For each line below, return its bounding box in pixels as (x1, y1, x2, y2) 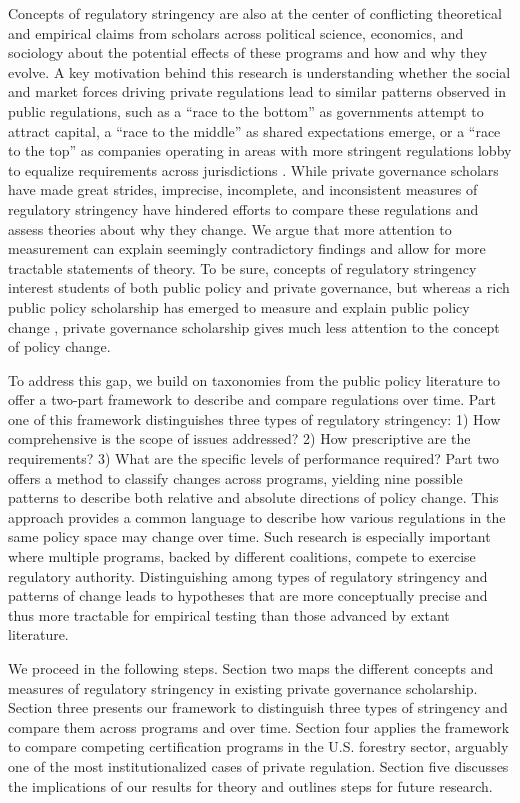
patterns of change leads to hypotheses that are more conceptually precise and (8, 585, 488, 606)
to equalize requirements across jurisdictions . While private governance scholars (8, 159, 499, 180)
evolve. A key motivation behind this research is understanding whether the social (8, 61, 511, 82)
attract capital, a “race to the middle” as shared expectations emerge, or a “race (8, 120, 501, 141)
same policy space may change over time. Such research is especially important (8, 526, 491, 547)
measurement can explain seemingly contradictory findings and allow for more (8, 238, 486, 259)
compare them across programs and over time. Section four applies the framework (8, 716, 510, 737)
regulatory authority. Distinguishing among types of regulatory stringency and (8, 565, 488, 586)
